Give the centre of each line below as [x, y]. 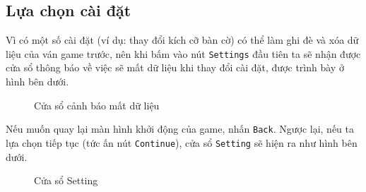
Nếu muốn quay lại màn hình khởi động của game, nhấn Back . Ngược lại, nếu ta [180, 129]
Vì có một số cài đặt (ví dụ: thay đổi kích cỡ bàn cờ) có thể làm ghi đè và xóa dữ [182, 40]
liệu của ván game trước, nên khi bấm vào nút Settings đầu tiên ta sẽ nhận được [183, 53]
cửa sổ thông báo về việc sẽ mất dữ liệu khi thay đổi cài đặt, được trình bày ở [175, 67]
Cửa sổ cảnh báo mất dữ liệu [97, 105]
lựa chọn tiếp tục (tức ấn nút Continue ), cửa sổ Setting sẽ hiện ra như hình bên [182, 142]
